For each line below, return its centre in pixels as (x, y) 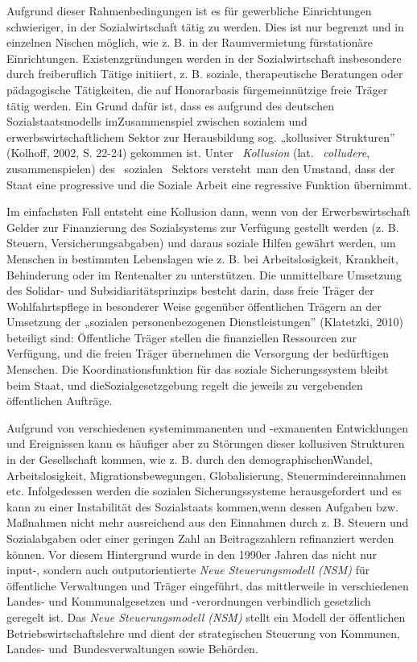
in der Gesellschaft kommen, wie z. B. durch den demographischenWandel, (190, 459)
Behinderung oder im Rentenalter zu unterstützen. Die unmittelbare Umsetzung (204, 274)
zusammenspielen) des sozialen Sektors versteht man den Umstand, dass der (201, 168)
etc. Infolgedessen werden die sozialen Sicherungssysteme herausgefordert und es (204, 491)
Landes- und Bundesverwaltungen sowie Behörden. (132, 649)
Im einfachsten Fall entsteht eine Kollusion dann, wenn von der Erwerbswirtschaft (208, 211)
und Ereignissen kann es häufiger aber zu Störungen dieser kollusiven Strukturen (206, 443)
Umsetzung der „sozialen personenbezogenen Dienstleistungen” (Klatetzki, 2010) (205, 322)
